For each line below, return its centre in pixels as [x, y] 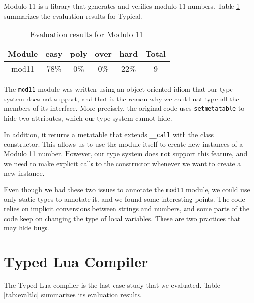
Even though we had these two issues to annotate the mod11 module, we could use [127, 189]
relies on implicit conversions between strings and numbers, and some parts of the [127, 208]
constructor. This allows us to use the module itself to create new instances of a [124, 144]
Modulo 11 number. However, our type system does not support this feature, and [126, 153]
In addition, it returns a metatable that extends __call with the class [109, 134]
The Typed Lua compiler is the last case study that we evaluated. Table [112, 285]
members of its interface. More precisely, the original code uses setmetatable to [124, 108]
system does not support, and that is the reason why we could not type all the [122, 98]
